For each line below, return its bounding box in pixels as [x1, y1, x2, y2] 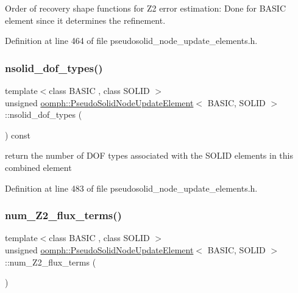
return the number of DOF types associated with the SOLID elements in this [5, 149, 293, 162]
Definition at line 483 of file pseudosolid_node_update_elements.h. [5, 181, 258, 194]
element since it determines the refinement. [5, 13, 166, 26]
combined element [5, 161, 72, 173]
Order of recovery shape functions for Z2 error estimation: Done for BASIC [5, 2, 286, 14]
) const [5, 128, 31, 141]
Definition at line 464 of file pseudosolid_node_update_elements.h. [5, 34, 258, 47]
